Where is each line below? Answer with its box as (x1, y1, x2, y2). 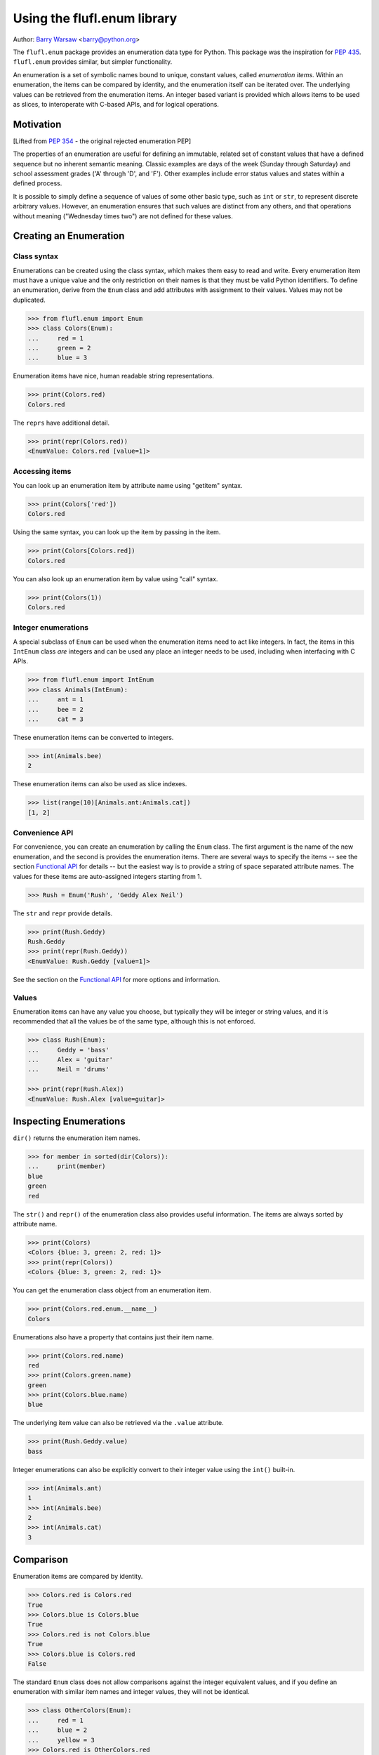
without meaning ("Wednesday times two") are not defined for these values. (13, 211, 233, 220)
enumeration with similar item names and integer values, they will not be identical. (13, 1688, 250, 1696)
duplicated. (13, 296, 46, 304)
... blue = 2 (27, 1726, 88, 1734)
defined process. (13, 179, 62, 187)
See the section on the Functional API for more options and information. (13, 975, 220, 984)
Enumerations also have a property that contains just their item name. (13, 1332, 214, 1341)
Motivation (13, 118, 62, 130)
